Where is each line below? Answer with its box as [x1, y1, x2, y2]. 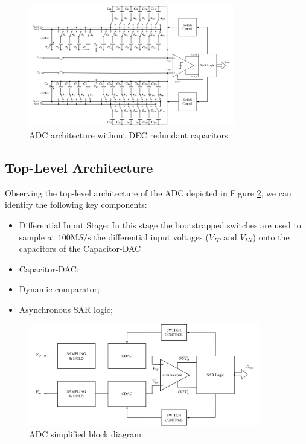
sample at [19, 230, 55, 243]
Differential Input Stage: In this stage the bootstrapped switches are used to [19, 218, 301, 231]
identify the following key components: [5, 198, 147, 211]
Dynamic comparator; [19, 283, 100, 295]
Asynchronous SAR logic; [19, 303, 113, 315]
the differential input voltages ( [94, 230, 209, 243]
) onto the [252, 230, 290, 243]
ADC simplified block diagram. [29, 428, 144, 440]
